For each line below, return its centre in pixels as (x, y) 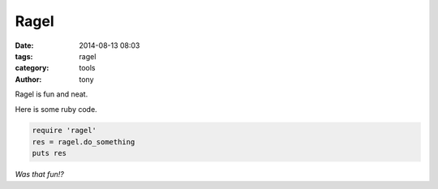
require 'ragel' (64, 131)
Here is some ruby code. (56, 109)
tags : (24, 56)
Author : (28, 79)
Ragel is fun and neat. (52, 94)
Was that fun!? (39, 174)
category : (32, 68)
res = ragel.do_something (84, 142)
